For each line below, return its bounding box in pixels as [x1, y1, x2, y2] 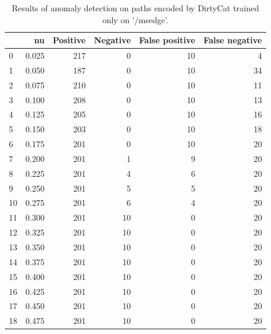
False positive [139, 34, 196, 46]
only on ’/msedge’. [102, 13, 168, 26]
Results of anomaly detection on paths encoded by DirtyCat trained [11, 2, 259, 14]
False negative [203, 34, 262, 46]
